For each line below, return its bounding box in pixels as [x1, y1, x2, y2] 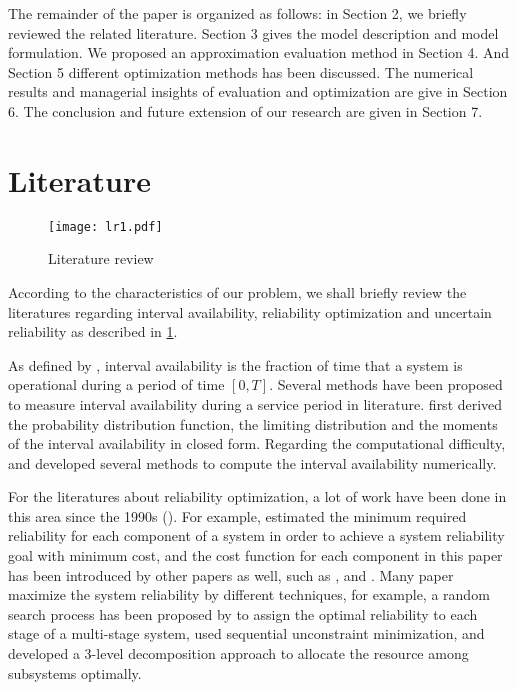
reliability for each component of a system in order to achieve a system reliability [8, 525, 505, 546]
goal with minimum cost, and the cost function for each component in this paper [8, 545, 503, 566]
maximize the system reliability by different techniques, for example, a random [8, 584, 490, 605]
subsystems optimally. [8, 662, 142, 683]
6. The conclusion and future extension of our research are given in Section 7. [8, 100, 483, 121]
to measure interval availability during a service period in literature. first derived [8, 393, 503, 414]
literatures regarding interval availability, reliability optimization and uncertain [8, 301, 492, 322]
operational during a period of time [8, 374, 225, 395]
